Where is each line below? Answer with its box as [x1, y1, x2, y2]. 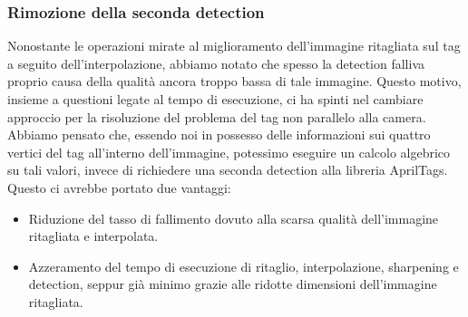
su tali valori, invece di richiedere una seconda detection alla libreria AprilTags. [7, 160, 448, 179]
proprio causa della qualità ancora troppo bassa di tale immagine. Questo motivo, [7, 72, 462, 91]
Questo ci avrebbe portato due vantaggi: [7, 178, 231, 197]
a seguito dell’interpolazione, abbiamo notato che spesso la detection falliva [7, 53, 425, 72]
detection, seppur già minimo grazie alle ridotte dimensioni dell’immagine [28, 274, 437, 293]
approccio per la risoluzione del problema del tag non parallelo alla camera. [7, 107, 426, 126]
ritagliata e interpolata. [28, 226, 159, 245]
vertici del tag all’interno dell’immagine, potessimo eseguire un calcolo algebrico [7, 142, 451, 161]
